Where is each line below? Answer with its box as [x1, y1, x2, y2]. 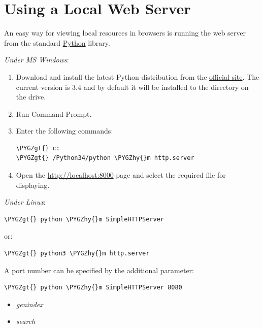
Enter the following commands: [16, 125, 113, 136]
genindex [16, 299, 43, 309]
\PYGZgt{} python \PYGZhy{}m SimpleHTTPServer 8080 [4, 284, 182, 291]
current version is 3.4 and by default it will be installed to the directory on [16, 81, 249, 92]
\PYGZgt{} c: [16, 144, 60, 152]
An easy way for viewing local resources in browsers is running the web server [4, 27, 246, 38]
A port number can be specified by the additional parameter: [4, 265, 194, 275]
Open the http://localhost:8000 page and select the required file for [16, 170, 226, 180]
